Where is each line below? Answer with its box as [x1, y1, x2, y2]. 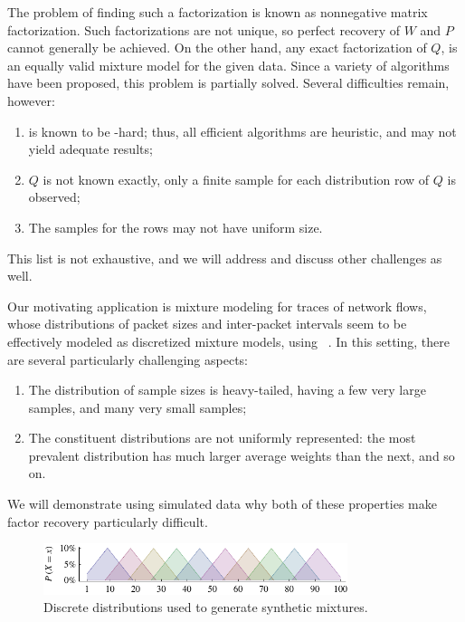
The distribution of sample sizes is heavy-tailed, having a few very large [28, 380, 426, 399]
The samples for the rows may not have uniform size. [28, 217, 323, 236]
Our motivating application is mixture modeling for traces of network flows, [7, 296, 427, 315]
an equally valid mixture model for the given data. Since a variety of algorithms [7, 55, 450, 74]
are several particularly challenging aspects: [7, 349, 248, 368]
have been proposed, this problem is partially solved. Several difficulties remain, [7, 73, 450, 92]
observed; [28, 187, 81, 206]
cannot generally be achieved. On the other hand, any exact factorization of [7, 38, 427, 57]
